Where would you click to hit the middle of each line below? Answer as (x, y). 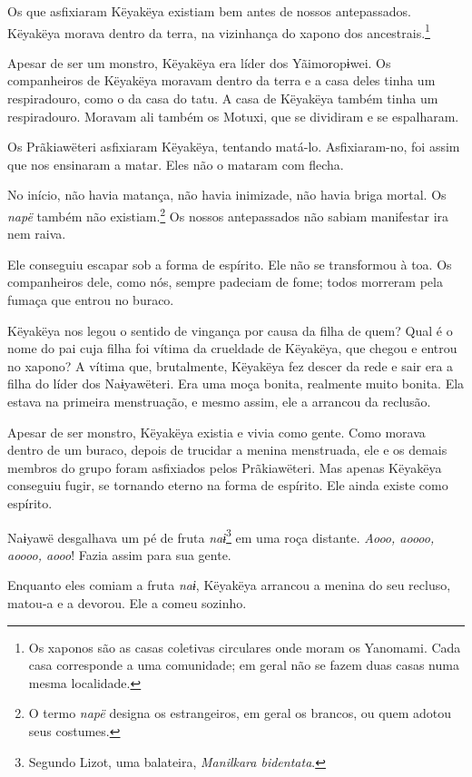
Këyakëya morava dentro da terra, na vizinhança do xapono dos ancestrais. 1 (219, 31)
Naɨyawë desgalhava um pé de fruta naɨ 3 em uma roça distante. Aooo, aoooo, (221, 536)
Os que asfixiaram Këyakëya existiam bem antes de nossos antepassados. (209, 11)
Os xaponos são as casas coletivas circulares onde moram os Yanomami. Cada (245, 647)
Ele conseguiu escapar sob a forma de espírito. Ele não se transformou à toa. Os (230, 264)
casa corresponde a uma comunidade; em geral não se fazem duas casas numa (244, 665)
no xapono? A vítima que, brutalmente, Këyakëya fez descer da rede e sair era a (231, 365)
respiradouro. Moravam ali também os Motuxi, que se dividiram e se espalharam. (233, 116)
